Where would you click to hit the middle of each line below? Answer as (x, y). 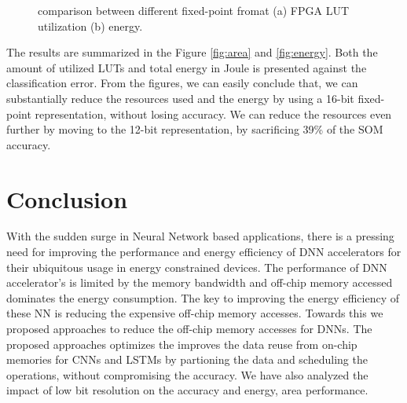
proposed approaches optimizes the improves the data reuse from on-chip (182, 344)
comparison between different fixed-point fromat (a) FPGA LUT (193, 10)
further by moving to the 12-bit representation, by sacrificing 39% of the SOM (195, 129)
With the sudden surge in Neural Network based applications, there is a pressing (200, 236)
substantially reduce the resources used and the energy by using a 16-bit (180, 98)
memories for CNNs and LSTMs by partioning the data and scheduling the (187, 359)
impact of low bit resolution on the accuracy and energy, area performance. (187, 390)
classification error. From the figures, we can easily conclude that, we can (182, 83)
